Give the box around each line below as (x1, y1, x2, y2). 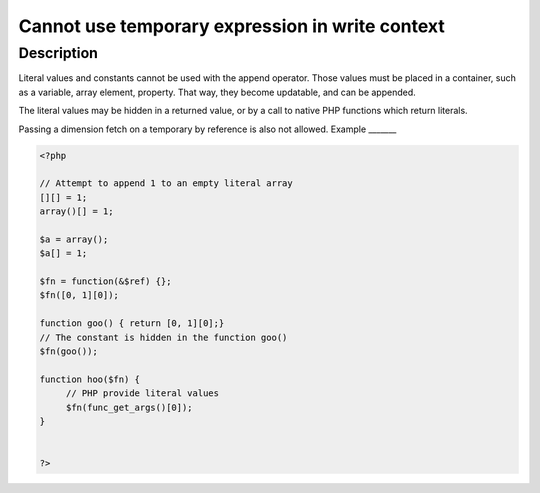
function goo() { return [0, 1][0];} (39, 318, 225, 329)
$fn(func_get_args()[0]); (65, 401, 194, 413)
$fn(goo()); (39, 346, 99, 357)
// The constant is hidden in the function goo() (39, 331, 288, 343)
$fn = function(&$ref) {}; (39, 276, 172, 287)
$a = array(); (39, 233, 109, 245)
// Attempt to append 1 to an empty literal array (39, 178, 294, 189)
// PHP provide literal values (65, 388, 220, 399)
